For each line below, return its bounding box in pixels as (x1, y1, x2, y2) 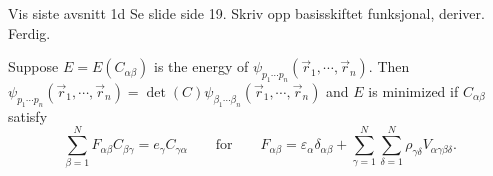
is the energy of (154, 56, 249, 77)
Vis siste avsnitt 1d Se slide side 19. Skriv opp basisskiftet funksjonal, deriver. (8, 3, 485, 23)
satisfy (8, 105, 48, 126)
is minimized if (368, 80, 459, 101)
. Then (368, 56, 410, 77)
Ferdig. (8, 22, 51, 43)
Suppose (8, 56, 59, 77)
